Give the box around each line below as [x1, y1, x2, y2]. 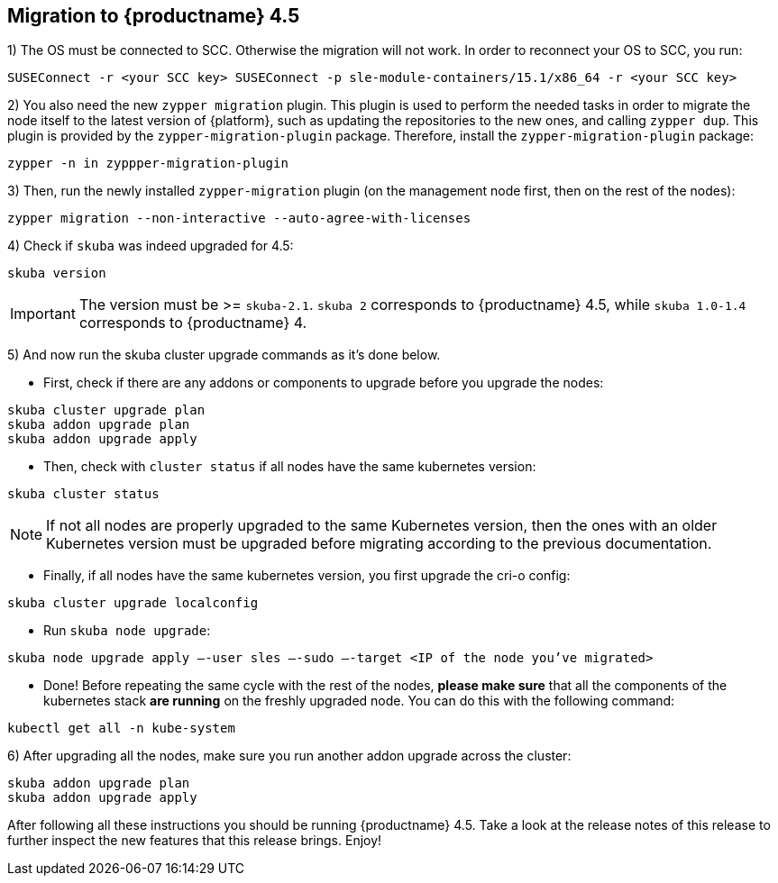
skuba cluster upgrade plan [7, 403, 206, 418]
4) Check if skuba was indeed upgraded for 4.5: [7, 238, 294, 254]
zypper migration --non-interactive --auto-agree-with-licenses [7, 211, 471, 226]
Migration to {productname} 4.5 [7, 5, 300, 27]
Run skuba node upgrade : [43, 623, 211, 639]
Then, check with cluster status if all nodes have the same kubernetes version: [43, 459, 536, 475]
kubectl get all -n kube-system [7, 721, 235, 736]
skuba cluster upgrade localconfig [7, 596, 259, 611]
